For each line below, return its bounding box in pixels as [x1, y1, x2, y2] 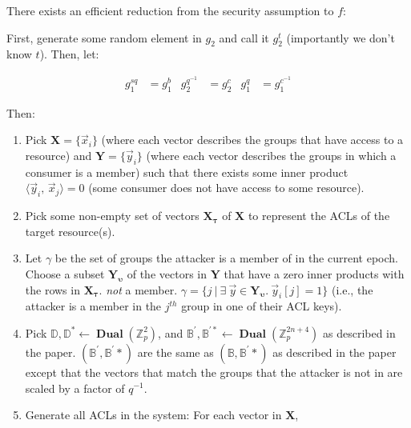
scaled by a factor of [25, 379, 125, 396]
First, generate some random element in [6, 29, 202, 46]
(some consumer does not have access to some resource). [88, 179, 365, 196]
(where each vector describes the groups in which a [146, 146, 397, 163]
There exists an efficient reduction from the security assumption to [6, 2, 334, 18]
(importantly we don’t [286, 29, 395, 46]
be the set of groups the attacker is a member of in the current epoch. [54, 250, 398, 266]
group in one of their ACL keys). [181, 298, 342, 314]
